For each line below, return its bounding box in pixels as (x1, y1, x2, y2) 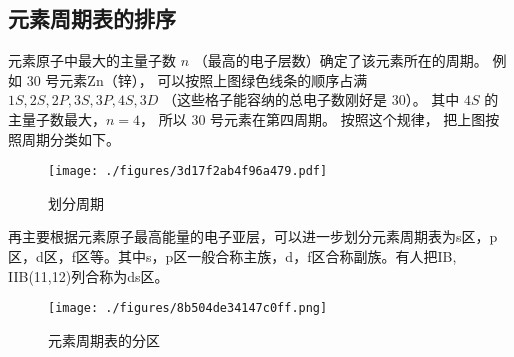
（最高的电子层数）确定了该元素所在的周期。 (193, 50, 488, 71)
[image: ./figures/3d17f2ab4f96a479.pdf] (48, 164, 328, 179)
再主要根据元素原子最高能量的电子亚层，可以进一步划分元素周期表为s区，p (8, 226, 498, 247)
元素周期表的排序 (8, 3, 176, 34)
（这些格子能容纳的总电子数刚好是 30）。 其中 (163, 89, 460, 110)
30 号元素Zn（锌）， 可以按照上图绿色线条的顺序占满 (26, 69, 368, 90)
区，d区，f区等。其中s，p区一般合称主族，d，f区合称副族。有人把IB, (8, 246, 457, 267)
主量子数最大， (8, 108, 106, 129)
